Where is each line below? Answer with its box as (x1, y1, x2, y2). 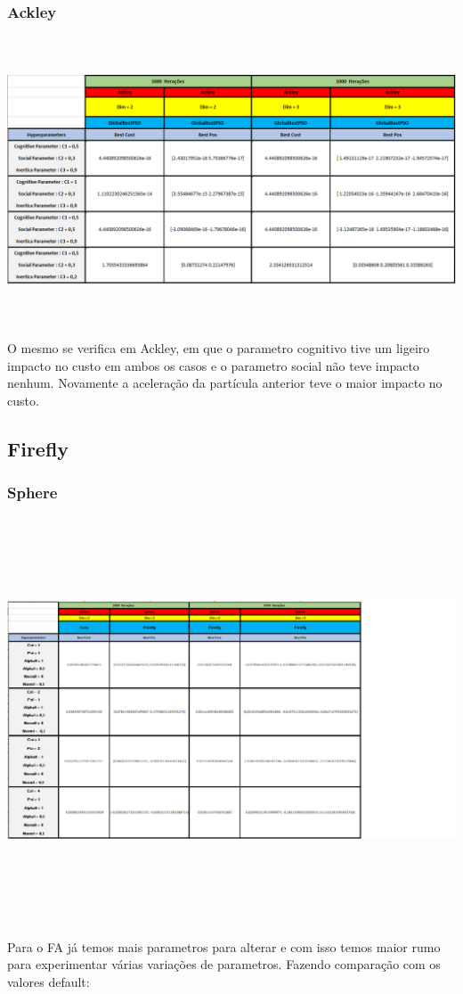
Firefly (7, 434, 69, 462)
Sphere (7, 481, 58, 504)
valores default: (7, 972, 90, 990)
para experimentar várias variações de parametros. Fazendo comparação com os (7, 955, 441, 973)
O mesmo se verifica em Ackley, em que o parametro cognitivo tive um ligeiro (7, 339, 430, 357)
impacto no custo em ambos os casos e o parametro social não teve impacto (7, 356, 419, 374)
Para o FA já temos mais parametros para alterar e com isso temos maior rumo (7, 937, 441, 956)
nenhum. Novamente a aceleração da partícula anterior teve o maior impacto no (7, 374, 443, 392)
